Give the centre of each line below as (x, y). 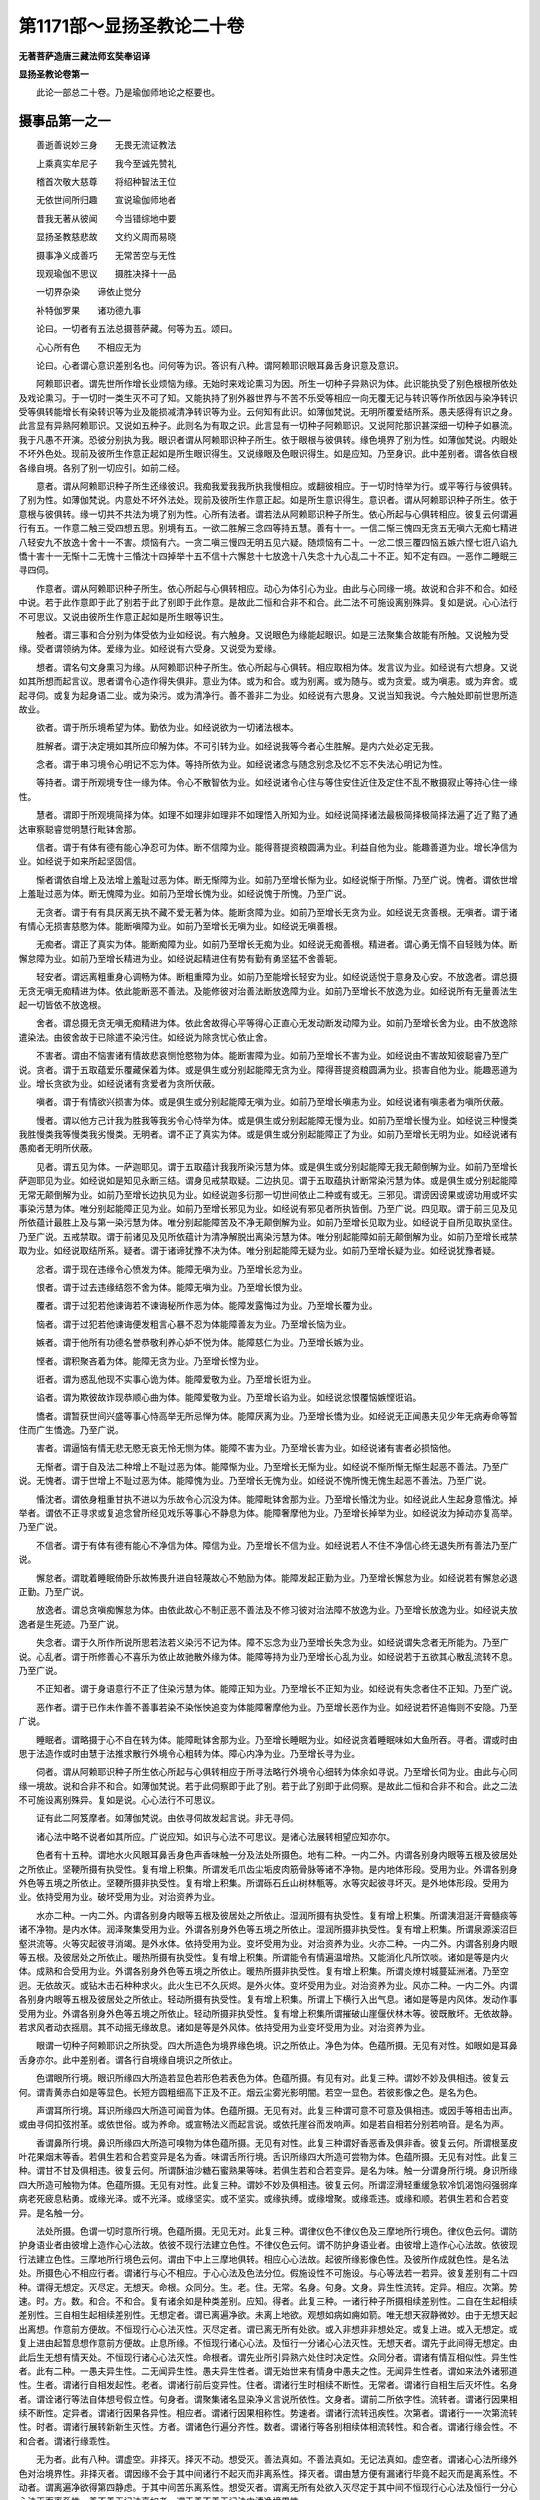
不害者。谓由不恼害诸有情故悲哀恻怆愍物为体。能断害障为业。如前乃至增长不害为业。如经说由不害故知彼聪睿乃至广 (272, 1056)
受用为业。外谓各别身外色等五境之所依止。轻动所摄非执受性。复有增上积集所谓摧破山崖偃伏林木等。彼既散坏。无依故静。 (268, 2013)
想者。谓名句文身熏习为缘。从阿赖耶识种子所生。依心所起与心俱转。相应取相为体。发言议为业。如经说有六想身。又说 (276, 667)
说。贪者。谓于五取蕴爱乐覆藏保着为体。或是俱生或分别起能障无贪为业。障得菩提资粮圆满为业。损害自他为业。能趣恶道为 (268, 1069)
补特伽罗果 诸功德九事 (88, 310)
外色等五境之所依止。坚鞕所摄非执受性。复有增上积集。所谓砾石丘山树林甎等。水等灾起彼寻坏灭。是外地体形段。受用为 (263, 1883)
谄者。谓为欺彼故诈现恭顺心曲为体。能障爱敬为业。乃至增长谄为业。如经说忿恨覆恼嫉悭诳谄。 (228, 1397)
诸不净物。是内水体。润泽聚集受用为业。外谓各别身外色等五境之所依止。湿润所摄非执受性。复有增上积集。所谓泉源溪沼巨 (268, 1929)
